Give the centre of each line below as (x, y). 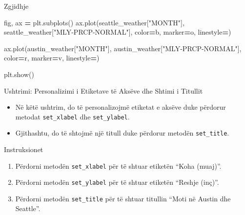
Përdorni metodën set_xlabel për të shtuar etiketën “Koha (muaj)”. (118, 166)
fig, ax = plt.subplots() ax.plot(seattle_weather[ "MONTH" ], (94, 22)
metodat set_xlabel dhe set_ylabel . (72, 116)
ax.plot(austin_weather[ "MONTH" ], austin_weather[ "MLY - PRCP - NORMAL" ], (123, 48)
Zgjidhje (16, 6)
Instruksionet (24, 149)
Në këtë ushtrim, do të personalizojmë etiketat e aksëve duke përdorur (121, 107)
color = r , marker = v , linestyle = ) (52, 58)
